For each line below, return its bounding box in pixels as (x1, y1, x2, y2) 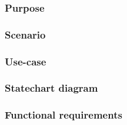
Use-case (5, 54, 46, 68)
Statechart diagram (5, 81, 98, 95)
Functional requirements (5, 107, 122, 122)
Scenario (5, 27, 46, 41)
